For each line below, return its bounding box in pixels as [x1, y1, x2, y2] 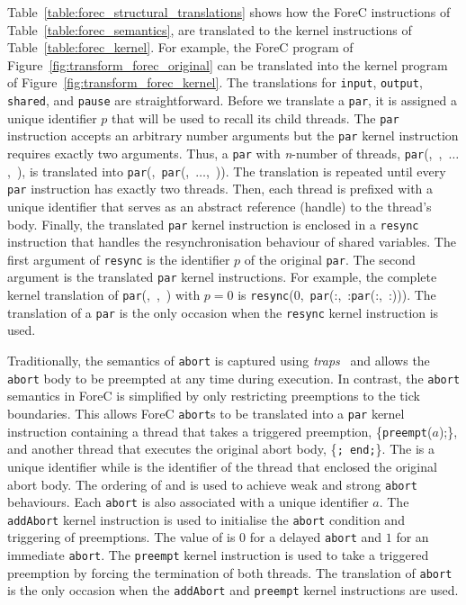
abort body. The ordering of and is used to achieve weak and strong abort [7, 474, 417, 493]
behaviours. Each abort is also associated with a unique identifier [7, 492, 369, 511]
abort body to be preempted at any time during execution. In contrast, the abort [7, 368, 461, 387]
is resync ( [237, 285, 294, 304]
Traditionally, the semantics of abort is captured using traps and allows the [7, 351, 430, 370]
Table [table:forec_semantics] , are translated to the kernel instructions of [7, 20, 412, 39]
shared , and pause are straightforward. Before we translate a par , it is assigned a [7, 91, 458, 110]
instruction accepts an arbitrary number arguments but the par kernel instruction [7, 126, 459, 145]
